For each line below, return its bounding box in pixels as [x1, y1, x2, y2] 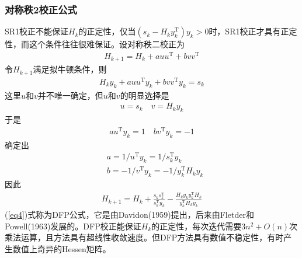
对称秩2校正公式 [5, 2, 77, 16]
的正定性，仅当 [78, 25, 136, 37]
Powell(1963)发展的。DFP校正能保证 [5, 219, 141, 232]
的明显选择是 [120, 89, 169, 101]
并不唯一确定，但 [37, 89, 103, 101]
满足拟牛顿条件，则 [33, 63, 107, 75]
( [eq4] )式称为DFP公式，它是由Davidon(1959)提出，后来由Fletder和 [5, 208, 254, 221]
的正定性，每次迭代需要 [151, 219, 242, 232]
